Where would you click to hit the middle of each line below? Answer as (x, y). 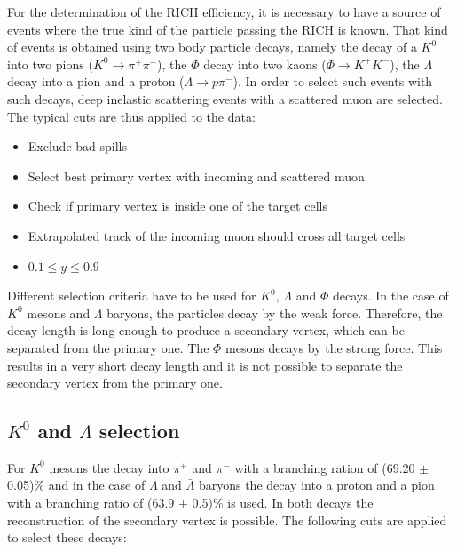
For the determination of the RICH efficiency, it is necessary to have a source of (224, 12)
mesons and (59, 312)
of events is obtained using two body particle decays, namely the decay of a (212, 47)
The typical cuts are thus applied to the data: (131, 116)
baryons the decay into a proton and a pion (316, 485)
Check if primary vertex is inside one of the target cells (177, 206)
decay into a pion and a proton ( (96, 81)
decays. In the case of (390, 296)
